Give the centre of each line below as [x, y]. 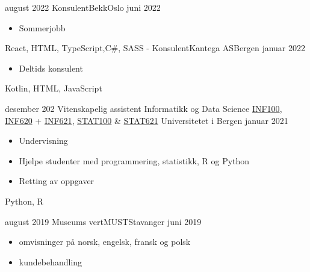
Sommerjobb [42, 27]
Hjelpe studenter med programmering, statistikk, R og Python [134, 160]
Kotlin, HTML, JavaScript [54, 88]
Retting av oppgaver [57, 181]
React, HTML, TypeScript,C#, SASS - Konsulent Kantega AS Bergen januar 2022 [155, 48]
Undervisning [43, 141]
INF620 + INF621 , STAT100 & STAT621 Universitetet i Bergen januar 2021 [147, 120]
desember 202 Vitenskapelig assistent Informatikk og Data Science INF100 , [144, 108]
